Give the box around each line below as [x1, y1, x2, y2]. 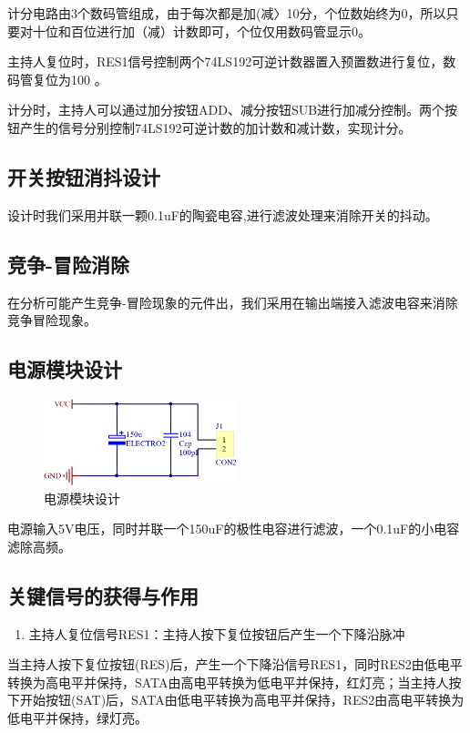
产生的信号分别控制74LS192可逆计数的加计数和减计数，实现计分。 [19, 117, 412, 137]
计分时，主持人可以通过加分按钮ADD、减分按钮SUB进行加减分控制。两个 [7, 100, 445, 119]
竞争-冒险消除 [7, 249, 130, 278]
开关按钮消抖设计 [7, 162, 160, 190]
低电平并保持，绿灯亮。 [7, 708, 148, 728]
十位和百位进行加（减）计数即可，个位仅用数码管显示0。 [32, 21, 371, 40]
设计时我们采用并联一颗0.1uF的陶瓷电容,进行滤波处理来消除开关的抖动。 [7, 205, 438, 224]
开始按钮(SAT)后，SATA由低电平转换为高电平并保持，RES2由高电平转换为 [19, 690, 465, 709]
